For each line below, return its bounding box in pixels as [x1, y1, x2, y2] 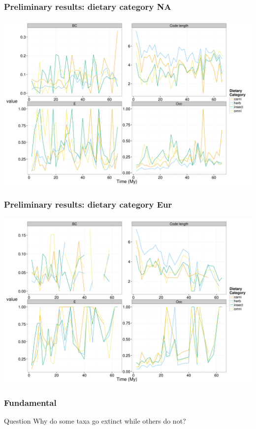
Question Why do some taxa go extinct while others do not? [4, 416, 186, 426]
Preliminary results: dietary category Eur [4, 198, 172, 211]
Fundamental [4, 396, 57, 408]
